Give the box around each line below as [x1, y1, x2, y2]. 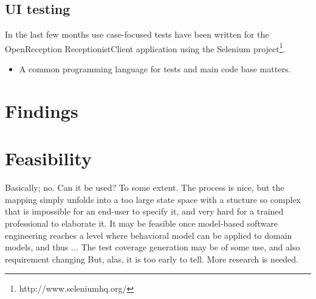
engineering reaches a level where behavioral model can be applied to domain [5, 229, 292, 241]
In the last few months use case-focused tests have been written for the [5, 28, 269, 41]
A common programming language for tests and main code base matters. [19, 63, 291, 75]
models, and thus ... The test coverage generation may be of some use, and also [5, 241, 300, 253]
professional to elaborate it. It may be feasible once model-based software [5, 216, 278, 229]
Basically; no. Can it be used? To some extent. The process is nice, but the [5, 181, 284, 194]
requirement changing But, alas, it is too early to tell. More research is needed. [5, 252, 298, 265]
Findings [5, 98, 78, 123]
